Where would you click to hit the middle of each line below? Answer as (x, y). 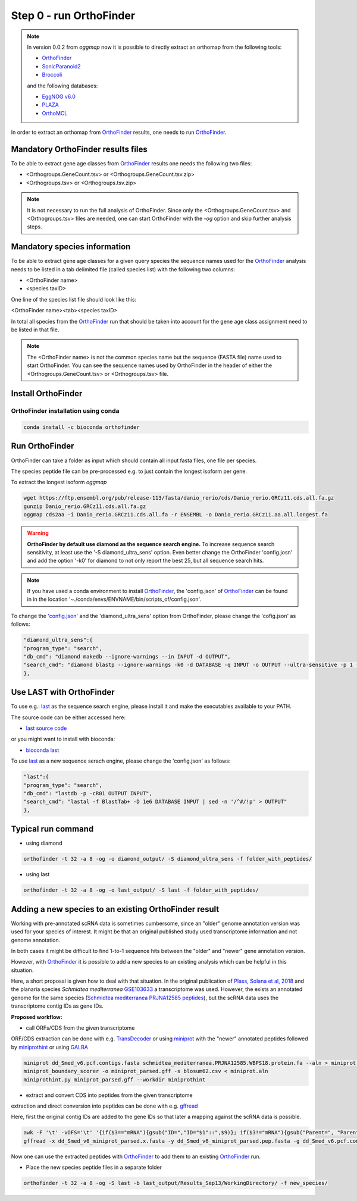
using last (38, 874)
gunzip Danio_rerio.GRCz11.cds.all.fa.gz (85, 506)
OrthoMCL (55, 113)
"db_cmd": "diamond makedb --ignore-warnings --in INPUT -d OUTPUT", (127, 656)
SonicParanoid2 (62, 66)
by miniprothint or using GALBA (50, 1047)
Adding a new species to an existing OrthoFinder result (115, 909)
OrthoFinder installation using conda (65, 411)
